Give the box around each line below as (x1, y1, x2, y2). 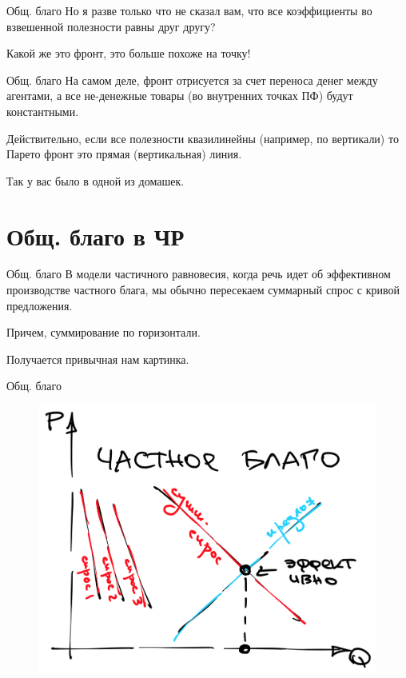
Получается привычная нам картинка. (6, 350, 189, 367)
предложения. (6, 297, 73, 313)
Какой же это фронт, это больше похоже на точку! (6, 45, 251, 62)
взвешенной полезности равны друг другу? (6, 18, 216, 34)
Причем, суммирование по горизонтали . (6, 324, 201, 341)
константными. (6, 102, 79, 119)
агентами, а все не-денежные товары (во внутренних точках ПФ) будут (6, 87, 353, 104)
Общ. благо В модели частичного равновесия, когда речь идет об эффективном (6, 265, 391, 282)
